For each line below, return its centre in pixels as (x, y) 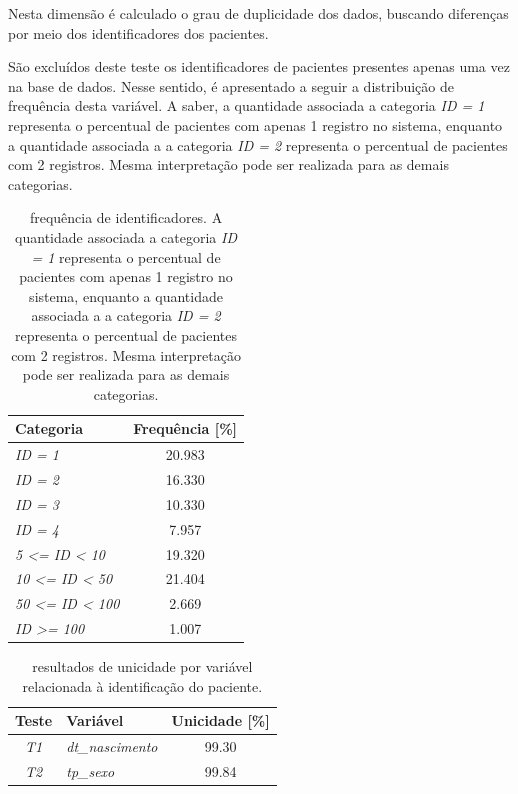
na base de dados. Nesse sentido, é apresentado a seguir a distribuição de (231, 85)
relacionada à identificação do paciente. (142, 685)
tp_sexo (90, 771)
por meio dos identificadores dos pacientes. (138, 32)
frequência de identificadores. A (126, 217)
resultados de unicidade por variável (142, 666)
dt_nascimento (112, 746)
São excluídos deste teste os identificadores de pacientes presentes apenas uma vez (259, 66)
